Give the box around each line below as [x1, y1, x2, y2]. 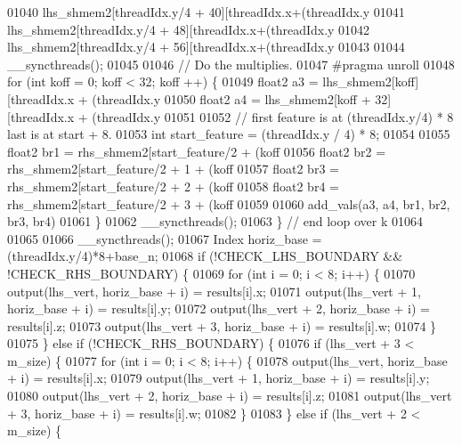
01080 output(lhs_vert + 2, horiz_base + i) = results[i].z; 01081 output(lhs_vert [7, 386, 452, 405]
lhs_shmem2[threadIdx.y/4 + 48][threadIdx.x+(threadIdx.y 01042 [7, 20, 370, 38]
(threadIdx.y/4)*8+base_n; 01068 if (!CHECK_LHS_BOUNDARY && [7, 247, 403, 265]
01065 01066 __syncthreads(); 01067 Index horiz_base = [7, 229, 322, 247]
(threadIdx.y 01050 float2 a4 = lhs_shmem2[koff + [92, 89, 371, 108]
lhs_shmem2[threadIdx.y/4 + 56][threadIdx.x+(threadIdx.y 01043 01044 [7, 37, 405, 56]
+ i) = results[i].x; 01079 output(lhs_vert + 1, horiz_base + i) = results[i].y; [7, 369, 430, 387]
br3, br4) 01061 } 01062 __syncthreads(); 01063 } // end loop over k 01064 [7, 212, 423, 231]
